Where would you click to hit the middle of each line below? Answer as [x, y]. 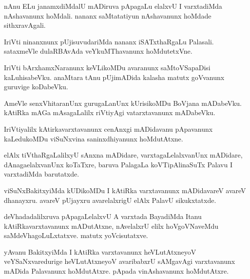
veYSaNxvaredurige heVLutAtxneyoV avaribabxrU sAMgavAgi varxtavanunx [120, 261]
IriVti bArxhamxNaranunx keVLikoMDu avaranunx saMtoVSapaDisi [107, 67]
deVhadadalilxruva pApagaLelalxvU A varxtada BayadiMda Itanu [103, 216]
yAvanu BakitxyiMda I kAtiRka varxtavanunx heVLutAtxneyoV [100, 251]
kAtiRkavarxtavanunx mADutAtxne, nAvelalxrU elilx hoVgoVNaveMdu [111, 226]
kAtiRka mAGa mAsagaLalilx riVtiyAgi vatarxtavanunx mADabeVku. [110, 112]
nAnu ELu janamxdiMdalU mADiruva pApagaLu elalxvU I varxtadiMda [113, 6]
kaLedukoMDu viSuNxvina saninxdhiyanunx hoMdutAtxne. [94, 138]
